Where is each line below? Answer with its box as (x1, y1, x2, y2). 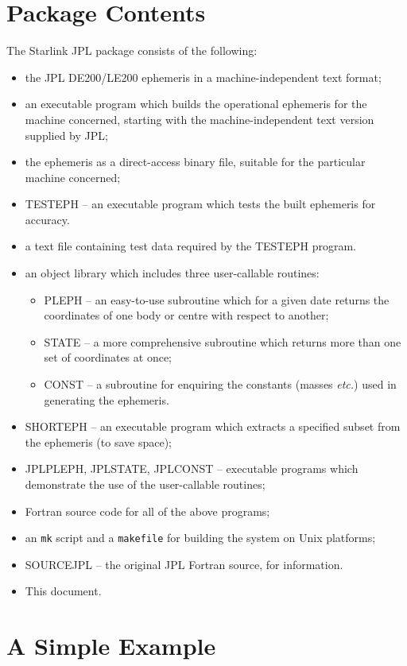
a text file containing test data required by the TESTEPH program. (25, 238, 356, 254)
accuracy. (25, 211, 70, 227)
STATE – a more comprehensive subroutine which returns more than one (44, 333, 401, 350)
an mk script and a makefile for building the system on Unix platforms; (25, 529, 376, 546)
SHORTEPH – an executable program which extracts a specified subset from (25, 418, 401, 435)
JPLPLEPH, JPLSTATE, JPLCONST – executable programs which (25, 460, 359, 477)
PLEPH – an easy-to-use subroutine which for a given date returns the (44, 291, 390, 308)
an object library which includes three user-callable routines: (25, 265, 320, 281)
